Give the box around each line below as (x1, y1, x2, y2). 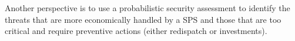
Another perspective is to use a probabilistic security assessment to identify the (5, 2, 290, 13)
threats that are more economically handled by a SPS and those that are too (5, 13, 281, 25)
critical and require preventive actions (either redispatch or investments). (5, 25, 267, 37)
